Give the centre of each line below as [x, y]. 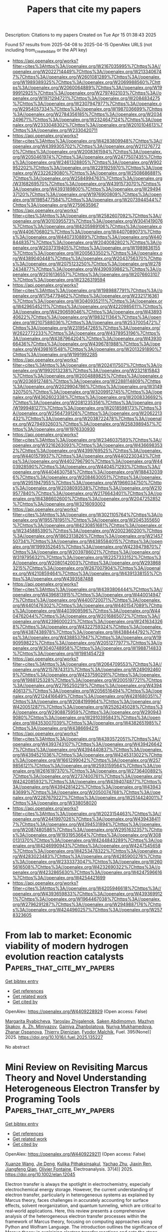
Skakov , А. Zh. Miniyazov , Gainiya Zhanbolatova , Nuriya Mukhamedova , [79, 1026]
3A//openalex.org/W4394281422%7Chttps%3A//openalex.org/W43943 [86, 787]
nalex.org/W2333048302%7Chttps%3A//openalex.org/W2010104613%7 [87, 125]
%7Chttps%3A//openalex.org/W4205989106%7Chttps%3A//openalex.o [87, 226]
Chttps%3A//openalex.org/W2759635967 [55, 205]
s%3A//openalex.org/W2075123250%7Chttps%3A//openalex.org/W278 [87, 264]
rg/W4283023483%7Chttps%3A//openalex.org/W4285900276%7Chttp [87, 856]
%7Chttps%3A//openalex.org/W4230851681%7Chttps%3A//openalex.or [87, 525]
